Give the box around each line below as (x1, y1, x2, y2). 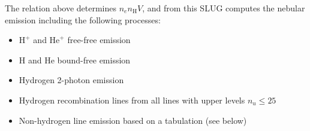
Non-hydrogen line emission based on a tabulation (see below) (19, 114, 247, 126)
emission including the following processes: (5, 13, 161, 26)
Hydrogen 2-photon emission (19, 74, 124, 86)
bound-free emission (57, 53, 131, 66)
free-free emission (67, 33, 131, 46)
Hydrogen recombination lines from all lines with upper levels (19, 93, 245, 106)
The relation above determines (5, 2, 117, 14)
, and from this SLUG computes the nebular (142, 2, 305, 14)
